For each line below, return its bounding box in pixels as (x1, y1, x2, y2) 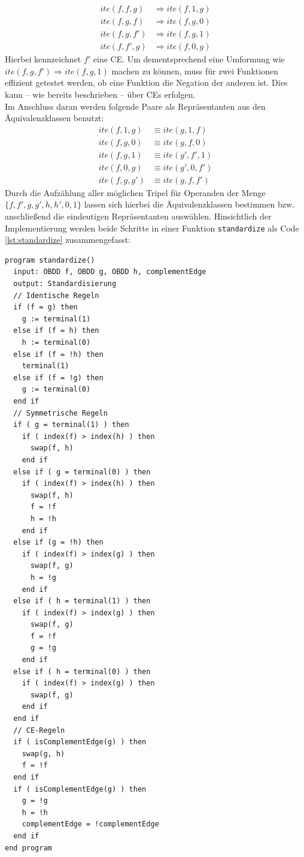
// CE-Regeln (13, 726, 65, 735)
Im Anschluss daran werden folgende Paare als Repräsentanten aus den (5, 100, 266, 112)
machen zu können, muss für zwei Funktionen (111, 64, 278, 77)
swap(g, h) (22, 749, 65, 758)
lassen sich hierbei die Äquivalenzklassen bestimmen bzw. (84, 198, 294, 211)
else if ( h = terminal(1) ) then (13, 597, 151, 606)
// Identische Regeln (13, 291, 99, 300)
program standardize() (5, 255, 95, 264)
